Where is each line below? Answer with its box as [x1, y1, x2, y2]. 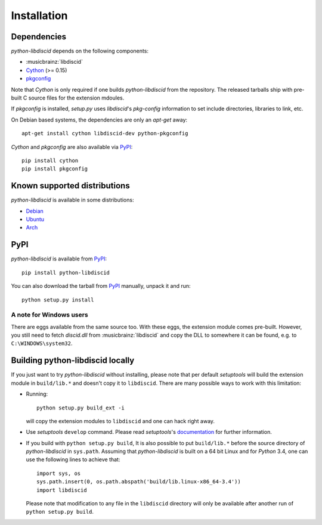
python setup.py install [21, 296, 94, 303]
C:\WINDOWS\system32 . [11, 340, 73, 347]
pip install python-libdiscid [21, 269, 110, 276]
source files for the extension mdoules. [28, 94, 125, 101]
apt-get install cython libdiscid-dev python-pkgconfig [21, 130, 188, 137]
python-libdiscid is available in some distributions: [11, 197, 134, 204]
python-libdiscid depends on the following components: [11, 48, 149, 55]
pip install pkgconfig [21, 166, 88, 172]
